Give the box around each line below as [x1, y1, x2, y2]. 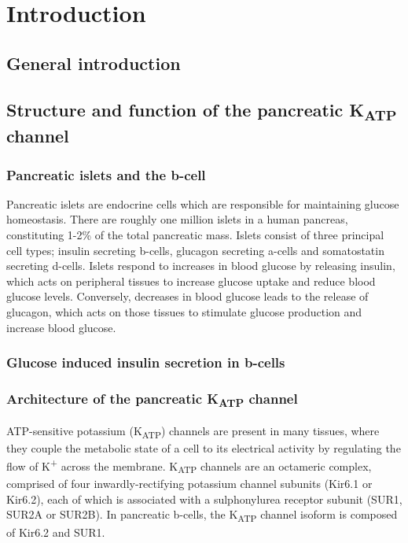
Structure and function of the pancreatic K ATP [6, 97, 397, 124]
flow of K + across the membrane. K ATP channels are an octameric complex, [6, 456, 372, 476]
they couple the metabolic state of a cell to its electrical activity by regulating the [6, 439, 401, 456]
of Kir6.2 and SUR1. [6, 523, 105, 540]
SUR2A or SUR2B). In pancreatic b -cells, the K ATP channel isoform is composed [6, 506, 398, 525]
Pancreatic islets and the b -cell [6, 164, 206, 184]
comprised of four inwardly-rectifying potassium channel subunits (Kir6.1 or [6, 475, 373, 492]
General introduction [6, 50, 181, 75]
